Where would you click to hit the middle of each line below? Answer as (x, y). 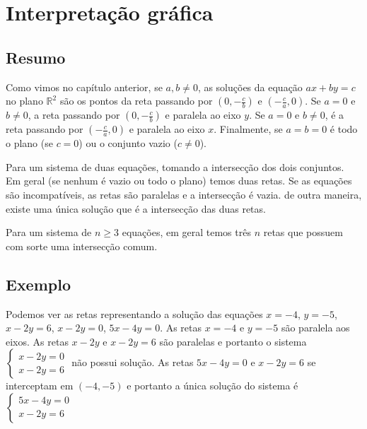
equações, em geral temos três (186, 232)
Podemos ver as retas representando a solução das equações (134, 313)
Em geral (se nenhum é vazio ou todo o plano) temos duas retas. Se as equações (179, 181)
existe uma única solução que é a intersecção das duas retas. (136, 208)
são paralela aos (315, 328)
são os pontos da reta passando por (136, 101)
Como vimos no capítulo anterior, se (84, 87)
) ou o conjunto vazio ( (128, 143)
